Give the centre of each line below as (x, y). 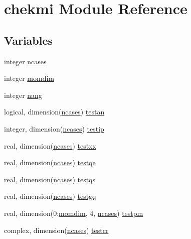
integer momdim (29, 78)
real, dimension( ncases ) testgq (50, 196)
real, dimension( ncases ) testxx (50, 145)
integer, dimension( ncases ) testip (54, 128)
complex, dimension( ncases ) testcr (56, 230)
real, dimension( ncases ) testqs (50, 179)
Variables (29, 40)
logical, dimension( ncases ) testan (54, 112)
